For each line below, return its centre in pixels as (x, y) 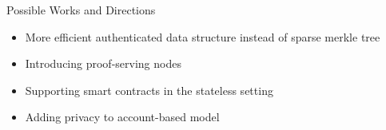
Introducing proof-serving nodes (103, 63)
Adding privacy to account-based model (122, 117)
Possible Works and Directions (81, 10)
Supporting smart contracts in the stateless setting (149, 90)
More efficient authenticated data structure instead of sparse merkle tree (203, 36)
